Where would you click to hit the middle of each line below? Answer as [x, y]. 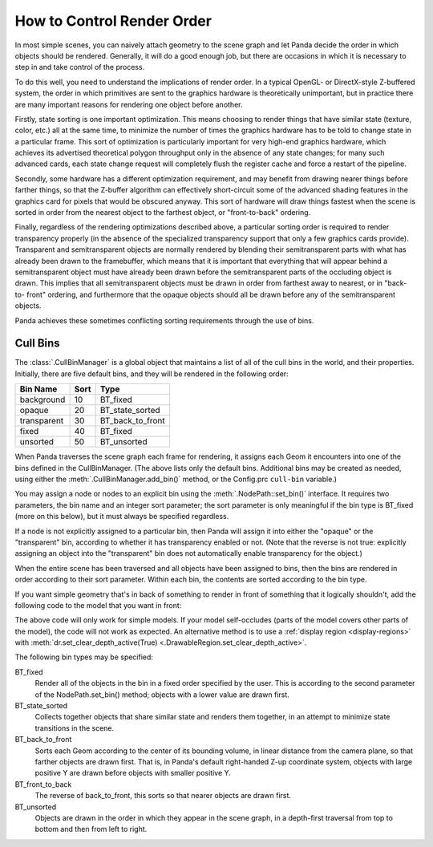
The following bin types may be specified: [84, 657]
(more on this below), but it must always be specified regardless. [122, 517]
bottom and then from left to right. [91, 829]
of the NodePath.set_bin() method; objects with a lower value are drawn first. [162, 695]
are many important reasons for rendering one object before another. [129, 104]
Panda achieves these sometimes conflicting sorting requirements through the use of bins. [164, 320]
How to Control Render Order [113, 21]
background [42, 399]
